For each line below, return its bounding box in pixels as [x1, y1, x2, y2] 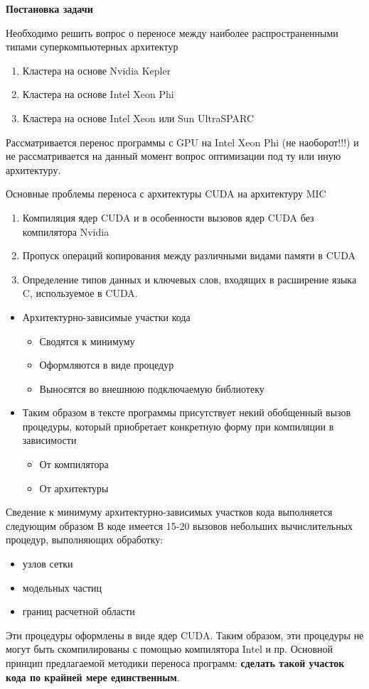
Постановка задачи [6, 1, 93, 16]
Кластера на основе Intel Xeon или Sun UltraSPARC [22, 110, 255, 125]
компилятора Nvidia [22, 224, 109, 239]
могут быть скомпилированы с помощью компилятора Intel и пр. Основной [6, 641, 333, 656]
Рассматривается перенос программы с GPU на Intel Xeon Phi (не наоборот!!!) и [6, 134, 359, 149]
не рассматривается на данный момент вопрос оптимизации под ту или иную [6, 148, 341, 163]
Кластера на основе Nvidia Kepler [22, 63, 171, 77]
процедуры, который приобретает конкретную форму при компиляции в [22, 418, 334, 433]
